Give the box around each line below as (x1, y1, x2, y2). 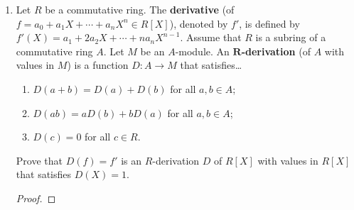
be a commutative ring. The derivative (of (45, 2, 235, 16)
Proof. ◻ (16, 190, 56, 205)
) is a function (67, 57, 129, 72)
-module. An (175, 43, 230, 58)
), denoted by (169, 16, 228, 31)
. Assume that (180, 30, 242, 45)
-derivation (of (241, 43, 311, 58)
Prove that (16, 153, 63, 167)
